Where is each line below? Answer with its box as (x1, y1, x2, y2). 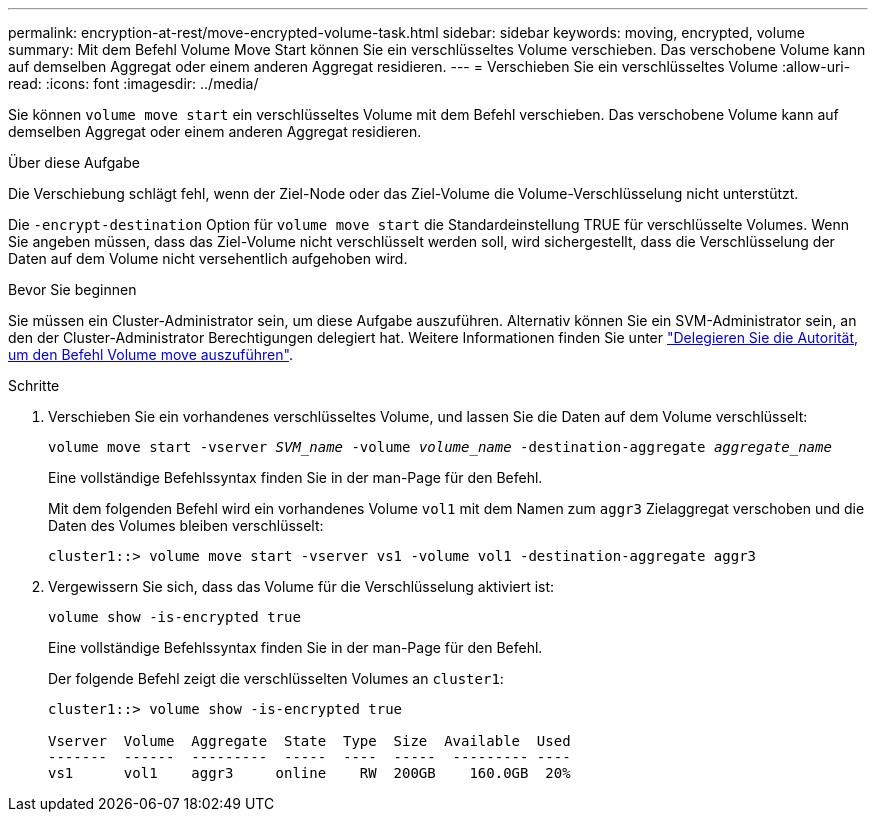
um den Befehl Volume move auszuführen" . (8, 346, 293, 363)
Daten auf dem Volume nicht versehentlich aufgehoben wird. (8, 250, 408, 267)
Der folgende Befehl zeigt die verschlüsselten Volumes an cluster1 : (48, 670, 504, 687)
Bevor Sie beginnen (8, 281, 137, 298)
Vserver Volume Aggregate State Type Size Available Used (48, 733, 571, 749)
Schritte (8, 377, 60, 394)
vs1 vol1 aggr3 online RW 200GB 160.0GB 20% (48, 765, 571, 781)
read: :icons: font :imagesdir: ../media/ (8, 75, 259, 92)
